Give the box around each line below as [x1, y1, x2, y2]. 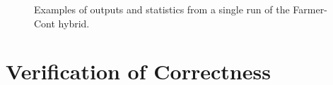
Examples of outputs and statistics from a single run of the [34, 2, 290, 16]
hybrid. [58, 15, 90, 30]
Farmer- [293, 2, 327, 16]
